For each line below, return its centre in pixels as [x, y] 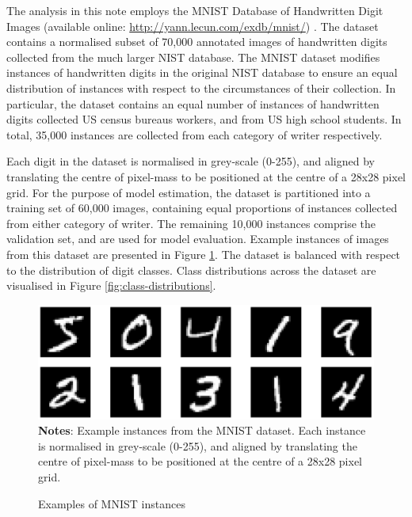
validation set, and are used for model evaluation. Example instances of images [198, 239]
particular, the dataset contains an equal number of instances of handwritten [193, 103]
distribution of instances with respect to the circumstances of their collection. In [201, 87]
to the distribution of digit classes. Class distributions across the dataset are [191, 270]
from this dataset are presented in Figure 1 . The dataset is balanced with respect [204, 254]
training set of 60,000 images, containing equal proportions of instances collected [202, 208]
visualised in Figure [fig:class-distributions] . [111, 285]
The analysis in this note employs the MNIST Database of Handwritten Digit [195, 10]
